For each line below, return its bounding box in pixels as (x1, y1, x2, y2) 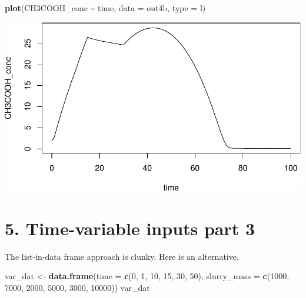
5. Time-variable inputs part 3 (5, 216, 255, 240)
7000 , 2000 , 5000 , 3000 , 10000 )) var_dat (5, 281, 150, 293)
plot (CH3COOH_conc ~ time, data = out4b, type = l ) (5, 2, 206, 14)
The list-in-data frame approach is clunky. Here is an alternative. (5, 250, 239, 262)
